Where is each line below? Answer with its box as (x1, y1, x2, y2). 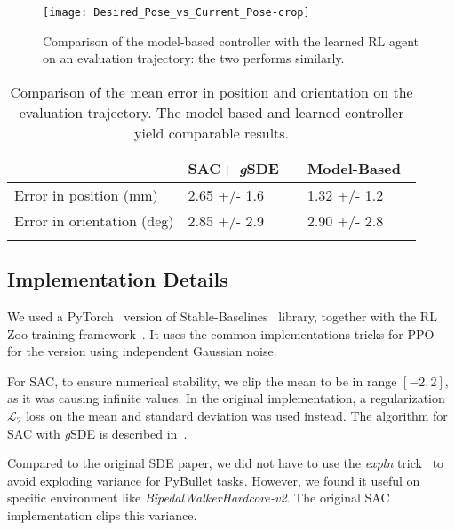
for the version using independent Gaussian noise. (7, 342, 277, 360)
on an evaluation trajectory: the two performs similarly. (43, 49, 345, 67)
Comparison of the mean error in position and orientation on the (10, 81, 413, 102)
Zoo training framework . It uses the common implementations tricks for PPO (7, 324, 435, 343)
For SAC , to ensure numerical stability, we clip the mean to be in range (7, 371, 397, 390)
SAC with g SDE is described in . (7, 423, 188, 442)
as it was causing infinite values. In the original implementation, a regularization (7, 389, 445, 407)
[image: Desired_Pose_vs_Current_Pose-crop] (43, 6, 310, 19)
